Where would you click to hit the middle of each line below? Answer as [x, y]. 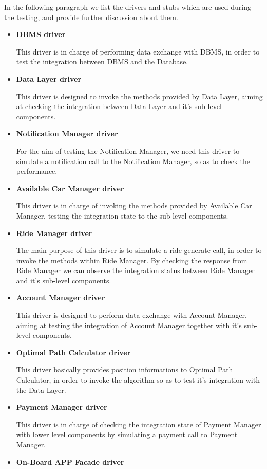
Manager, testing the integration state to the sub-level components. [122, 215]
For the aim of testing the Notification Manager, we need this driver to [128, 150]
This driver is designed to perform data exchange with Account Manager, [131, 315]
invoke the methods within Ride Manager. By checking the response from [132, 260]
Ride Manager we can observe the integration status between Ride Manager [135, 270]
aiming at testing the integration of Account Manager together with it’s [129, 325]
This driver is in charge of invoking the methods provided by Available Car [134, 205]
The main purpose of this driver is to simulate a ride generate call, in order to [139, 250]
